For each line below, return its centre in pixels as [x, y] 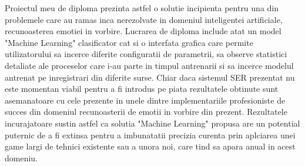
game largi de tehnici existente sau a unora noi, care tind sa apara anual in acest [150, 146]
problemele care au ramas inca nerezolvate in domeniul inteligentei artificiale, [144, 19]
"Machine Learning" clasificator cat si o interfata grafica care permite [129, 42]
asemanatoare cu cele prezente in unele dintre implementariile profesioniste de [145, 100]
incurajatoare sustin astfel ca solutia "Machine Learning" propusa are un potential [152, 123]
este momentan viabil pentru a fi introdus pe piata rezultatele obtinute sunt [142, 89]
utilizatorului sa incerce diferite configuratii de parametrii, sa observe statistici [146, 54]
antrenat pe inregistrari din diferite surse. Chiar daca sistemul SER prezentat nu [150, 77]
